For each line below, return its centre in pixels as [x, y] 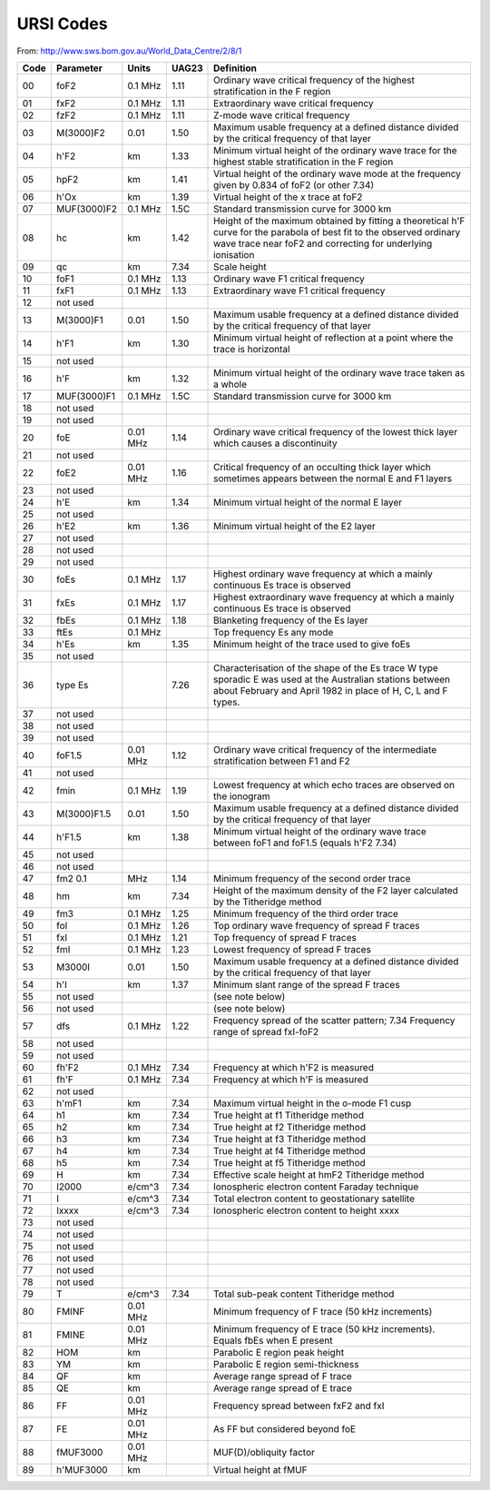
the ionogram [242, 796]
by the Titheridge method [268, 902]
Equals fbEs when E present [273, 1340]
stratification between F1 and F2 [282, 761]
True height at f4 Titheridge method [290, 1150]
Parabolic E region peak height [279, 1352]
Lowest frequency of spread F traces [293, 949]
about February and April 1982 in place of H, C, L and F [331, 690]
